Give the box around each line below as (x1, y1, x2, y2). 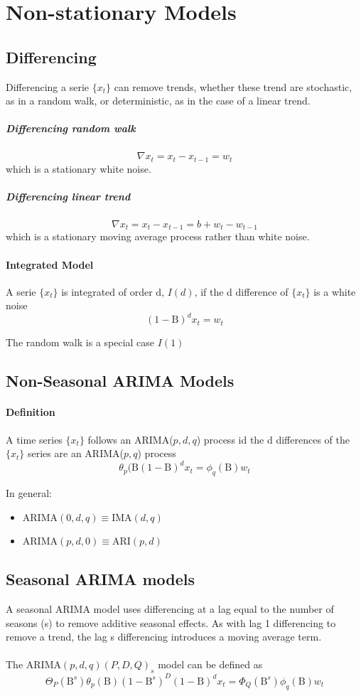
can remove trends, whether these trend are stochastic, (114, 79, 352, 94)
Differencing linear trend (6, 188, 131, 203)
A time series (6, 432, 63, 446)
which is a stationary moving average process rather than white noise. (6, 229, 310, 244)
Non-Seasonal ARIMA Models (6, 370, 235, 392)
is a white (313, 284, 356, 299)
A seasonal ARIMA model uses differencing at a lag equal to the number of (6, 601, 334, 616)
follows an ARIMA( (87, 432, 173, 446)
